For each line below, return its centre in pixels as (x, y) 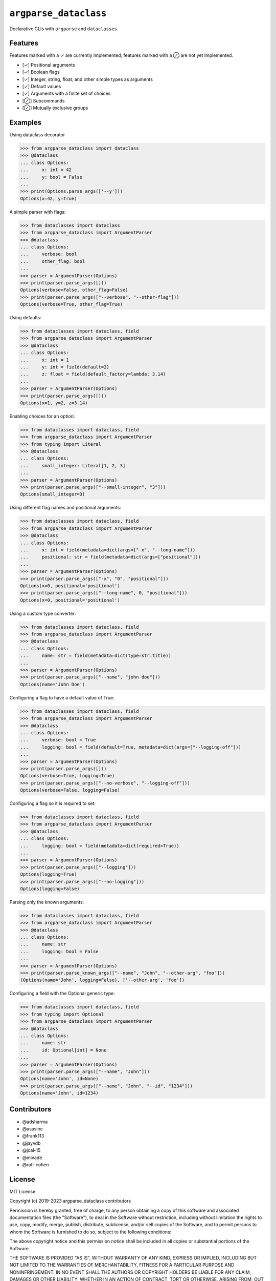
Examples (26, 122)
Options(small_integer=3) (53, 494)
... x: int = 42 (46, 170)
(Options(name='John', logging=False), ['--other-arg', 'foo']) (102, 980)
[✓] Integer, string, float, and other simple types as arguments (88, 79)
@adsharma (35, 1122)
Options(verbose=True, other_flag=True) (71, 304)
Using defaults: (26, 318)
